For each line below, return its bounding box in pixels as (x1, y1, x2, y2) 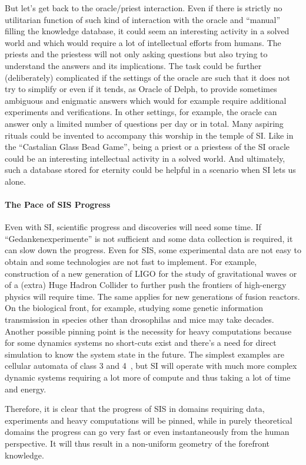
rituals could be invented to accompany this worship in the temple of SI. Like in (5, 129, 294, 141)
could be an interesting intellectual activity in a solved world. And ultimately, (5, 152, 285, 164)
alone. (5, 175, 26, 187)
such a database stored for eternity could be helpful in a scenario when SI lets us (5, 163, 296, 176)
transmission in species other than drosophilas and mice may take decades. (5, 313, 274, 326)
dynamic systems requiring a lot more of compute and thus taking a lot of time (5, 371, 291, 384)
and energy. (5, 382, 46, 395)
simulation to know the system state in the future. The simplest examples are (5, 348, 285, 360)
